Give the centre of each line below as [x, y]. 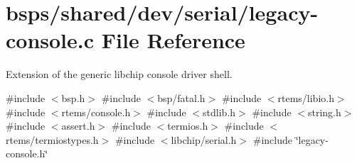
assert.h [78, 126]
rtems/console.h [96, 112]
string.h [324, 112]
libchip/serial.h [204, 139]
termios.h [188, 126]
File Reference [173, 40]
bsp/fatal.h [181, 97]
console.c [50, 40]
